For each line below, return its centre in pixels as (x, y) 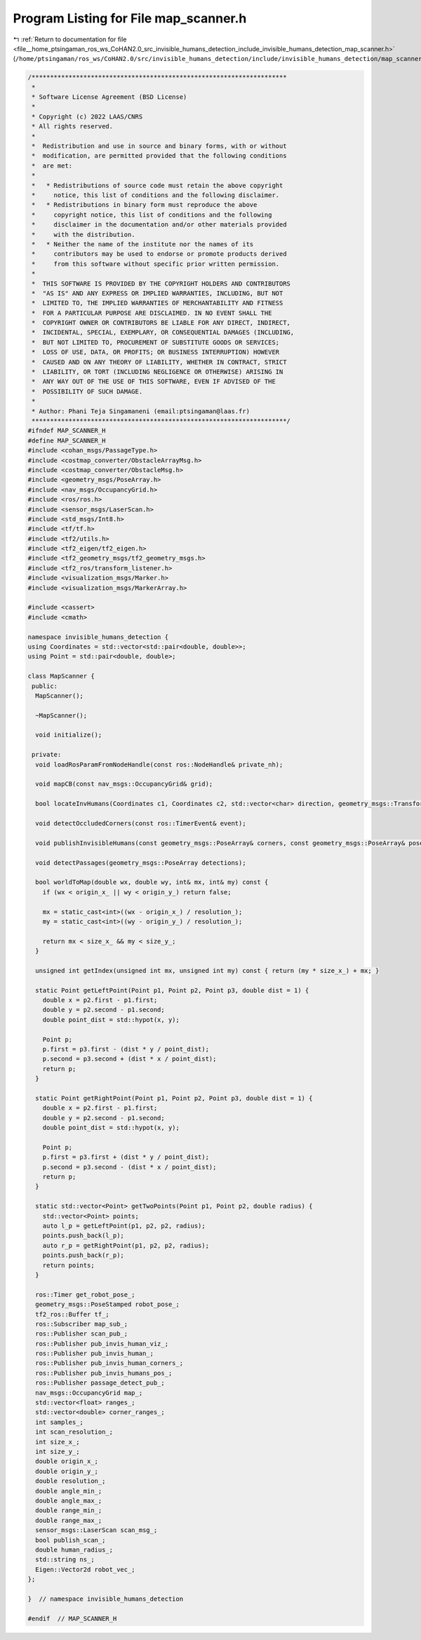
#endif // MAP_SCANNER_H (72, 1618)
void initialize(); (69, 735)
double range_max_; (69, 1520)
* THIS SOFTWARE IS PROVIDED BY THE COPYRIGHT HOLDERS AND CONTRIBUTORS (161, 283)
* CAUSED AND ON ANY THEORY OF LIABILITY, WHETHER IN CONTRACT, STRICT (159, 362)
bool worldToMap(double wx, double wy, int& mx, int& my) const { (152, 882)
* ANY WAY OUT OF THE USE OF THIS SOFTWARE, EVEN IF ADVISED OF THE (154, 382)
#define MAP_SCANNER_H (67, 441)
